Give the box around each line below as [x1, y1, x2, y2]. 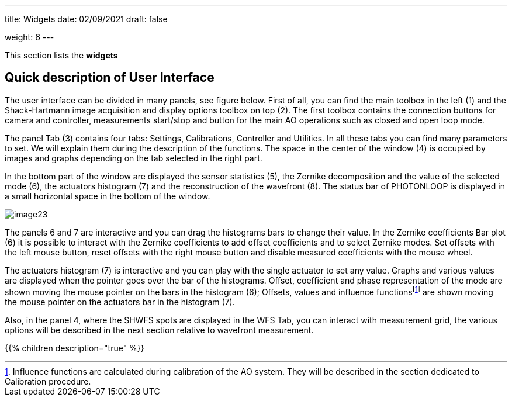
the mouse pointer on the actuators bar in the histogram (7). [5, 296, 235, 307]
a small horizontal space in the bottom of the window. [5, 191, 210, 201]
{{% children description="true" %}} [5, 343, 144, 353]
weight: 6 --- [5, 32, 54, 42]
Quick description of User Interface [5, 70, 215, 85]
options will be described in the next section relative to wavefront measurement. [5, 324, 314, 335]
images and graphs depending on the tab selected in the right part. [5, 153, 262, 163]
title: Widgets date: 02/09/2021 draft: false [5, 14, 168, 24]
